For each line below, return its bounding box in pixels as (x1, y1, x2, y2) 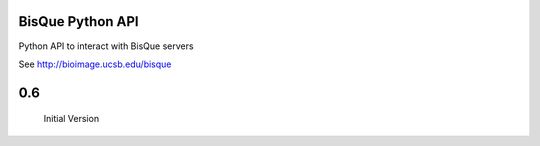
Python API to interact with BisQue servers (18, 40, 194, 52)
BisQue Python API (18, 13, 139, 30)
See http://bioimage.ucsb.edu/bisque (18, 58, 172, 70)
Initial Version (43, 113, 100, 125)
